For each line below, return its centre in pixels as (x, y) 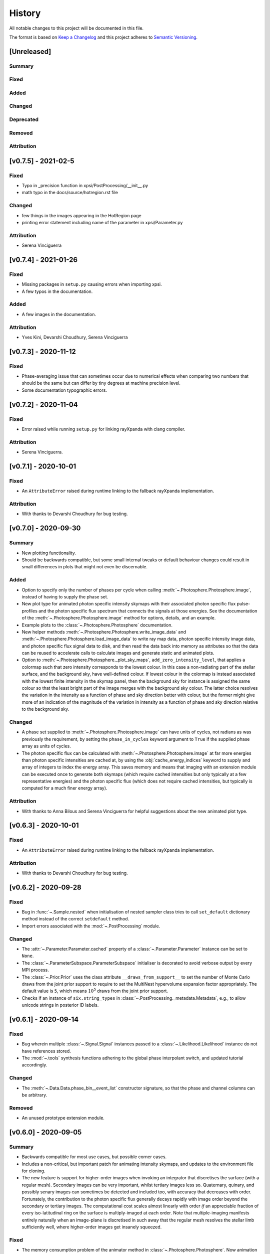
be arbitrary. (34, 1095)
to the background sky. (45, 709)
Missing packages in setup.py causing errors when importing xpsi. (92, 284)
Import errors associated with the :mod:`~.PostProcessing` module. (91, 926)
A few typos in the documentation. (57, 291)
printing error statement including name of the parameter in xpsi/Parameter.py (102, 222)
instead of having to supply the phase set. (65, 596)
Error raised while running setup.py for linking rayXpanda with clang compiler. (103, 429)
